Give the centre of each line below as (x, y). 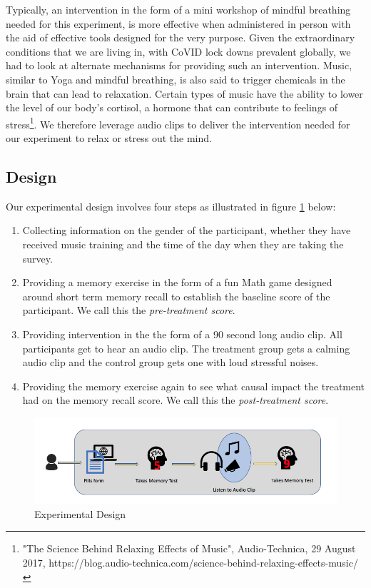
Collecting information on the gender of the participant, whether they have (187, 230)
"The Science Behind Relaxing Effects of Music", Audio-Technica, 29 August (189, 548)
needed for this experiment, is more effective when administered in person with (178, 23)
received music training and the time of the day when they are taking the (183, 244)
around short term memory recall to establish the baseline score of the (176, 296)
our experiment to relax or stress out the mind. (109, 138)
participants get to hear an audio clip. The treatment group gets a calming (186, 348)
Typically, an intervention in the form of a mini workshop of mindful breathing (178, 9)
